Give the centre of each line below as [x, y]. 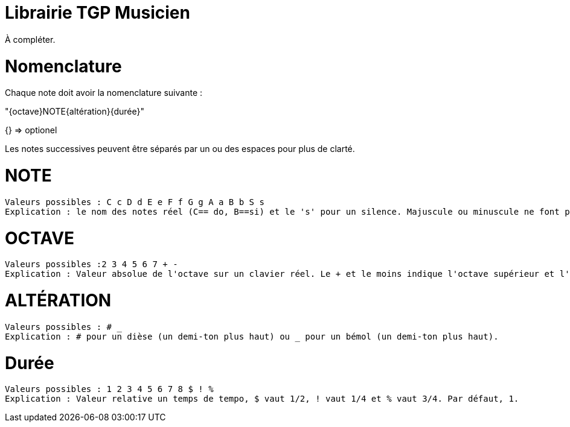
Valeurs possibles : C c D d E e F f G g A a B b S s [135, 202]
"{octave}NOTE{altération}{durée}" [75, 112]
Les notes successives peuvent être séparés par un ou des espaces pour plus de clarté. [180, 149]
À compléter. [30, 39]
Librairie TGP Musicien [98, 13]
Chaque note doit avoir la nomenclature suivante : [104, 93]
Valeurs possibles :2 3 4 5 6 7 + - [91, 264]
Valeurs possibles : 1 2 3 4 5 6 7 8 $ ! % [109, 389]
